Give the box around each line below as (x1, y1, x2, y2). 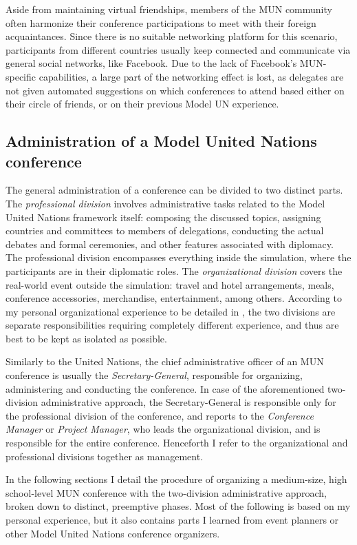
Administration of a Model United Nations (6, 130, 317, 152)
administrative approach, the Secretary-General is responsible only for (41, 395, 336, 409)
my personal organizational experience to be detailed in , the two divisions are (6, 304, 336, 318)
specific (6, 69, 36, 83)
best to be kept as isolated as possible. (6, 331, 167, 345)
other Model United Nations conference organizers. (6, 526, 220, 540)
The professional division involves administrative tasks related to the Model (6, 196, 325, 210)
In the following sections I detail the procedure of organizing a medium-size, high (6, 472, 347, 486)
